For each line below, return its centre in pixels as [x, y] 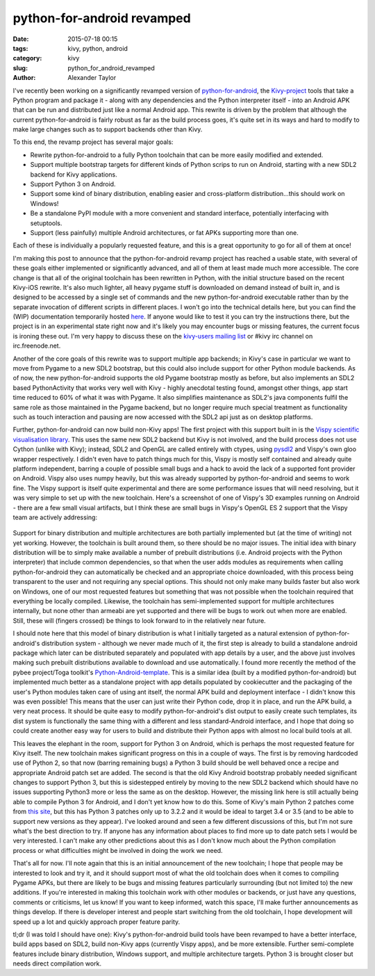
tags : [20, 48]
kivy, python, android [98, 48]
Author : [24, 78]
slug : [20, 68]
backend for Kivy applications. [74, 174]
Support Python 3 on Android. [73, 184]
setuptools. [46, 223]
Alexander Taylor [92, 78]
